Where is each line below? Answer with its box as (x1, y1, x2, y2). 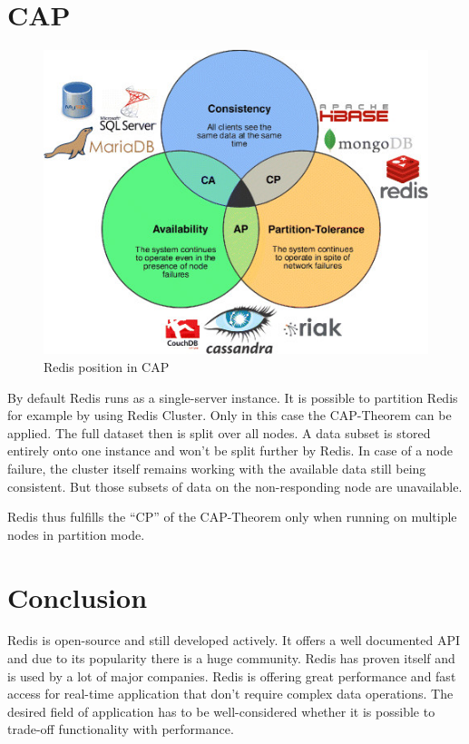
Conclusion (7, 578, 148, 615)
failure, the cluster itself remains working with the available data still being (7, 458, 426, 477)
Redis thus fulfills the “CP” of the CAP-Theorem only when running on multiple (7, 507, 457, 526)
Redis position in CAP (44, 357, 170, 376)
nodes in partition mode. (7, 524, 145, 543)
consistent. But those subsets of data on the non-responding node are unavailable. (7, 476, 463, 495)
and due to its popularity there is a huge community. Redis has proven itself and (7, 649, 455, 668)
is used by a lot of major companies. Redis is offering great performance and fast (7, 666, 456, 685)
